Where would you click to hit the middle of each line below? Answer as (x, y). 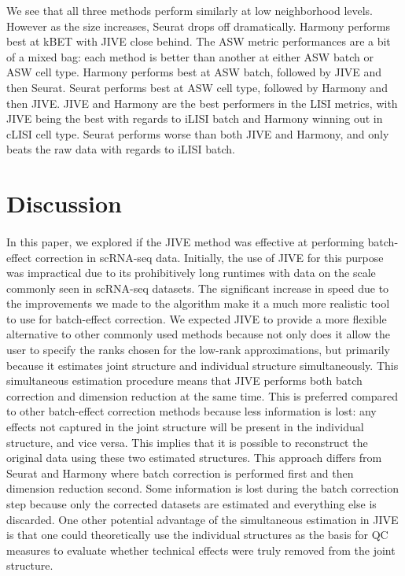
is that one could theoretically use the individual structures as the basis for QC (197, 535)
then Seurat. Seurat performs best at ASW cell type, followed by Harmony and (197, 87)
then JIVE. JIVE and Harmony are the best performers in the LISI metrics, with (202, 103)
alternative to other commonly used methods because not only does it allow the (199, 334)
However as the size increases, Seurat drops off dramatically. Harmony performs (199, 26)
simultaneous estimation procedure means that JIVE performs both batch (184, 380)
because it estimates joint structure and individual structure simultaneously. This (202, 365)
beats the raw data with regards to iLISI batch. (121, 149)
